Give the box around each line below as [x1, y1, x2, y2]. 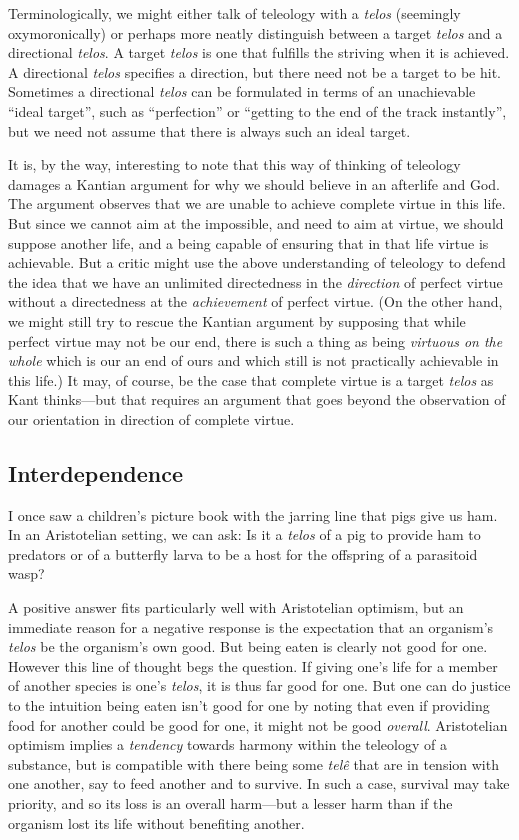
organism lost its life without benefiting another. [8, 812, 305, 833]
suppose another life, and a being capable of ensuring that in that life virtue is [8, 232, 489, 253]
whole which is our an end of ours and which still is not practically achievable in [8, 350, 499, 371]
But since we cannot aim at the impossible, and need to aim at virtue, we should [8, 212, 504, 233]
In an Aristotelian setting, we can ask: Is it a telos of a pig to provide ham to [8, 524, 481, 545]
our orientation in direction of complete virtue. [8, 408, 295, 429]
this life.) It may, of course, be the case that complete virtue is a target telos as [8, 369, 494, 390]
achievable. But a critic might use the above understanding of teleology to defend [8, 252, 506, 273]
